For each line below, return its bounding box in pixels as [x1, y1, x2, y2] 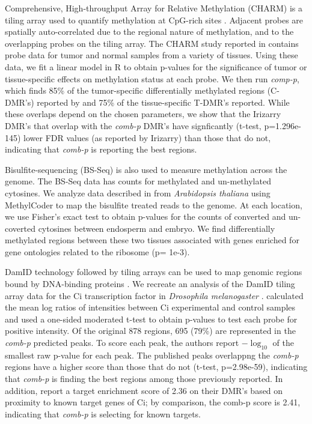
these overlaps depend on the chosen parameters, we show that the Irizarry [5, 108, 281, 120]
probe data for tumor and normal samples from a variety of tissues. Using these [5, 49, 298, 61]
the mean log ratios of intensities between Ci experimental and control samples [5, 301, 296, 313]
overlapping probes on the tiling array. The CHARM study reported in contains [5, 37, 299, 49]
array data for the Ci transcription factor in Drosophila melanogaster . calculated [5, 289, 304, 301]
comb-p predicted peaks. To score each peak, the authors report [5, 336, 239, 349]
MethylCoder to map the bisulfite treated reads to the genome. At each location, [5, 198, 302, 211]
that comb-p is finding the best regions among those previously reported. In [5, 372, 283, 385]
